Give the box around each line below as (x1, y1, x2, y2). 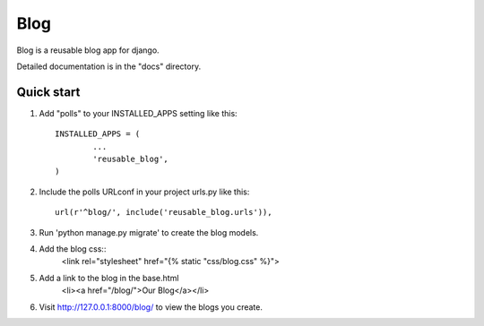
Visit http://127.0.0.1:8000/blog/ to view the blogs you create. (39, 301, 264, 313)
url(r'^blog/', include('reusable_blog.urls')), (55, 207, 272, 218)
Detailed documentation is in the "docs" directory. (16, 61, 202, 72)
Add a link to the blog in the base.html (39, 272, 179, 283)
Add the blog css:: (39, 243, 107, 254)
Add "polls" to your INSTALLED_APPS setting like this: (39, 107, 238, 118)
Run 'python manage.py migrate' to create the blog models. (39, 227, 259, 237)
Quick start (16, 84, 81, 99)
